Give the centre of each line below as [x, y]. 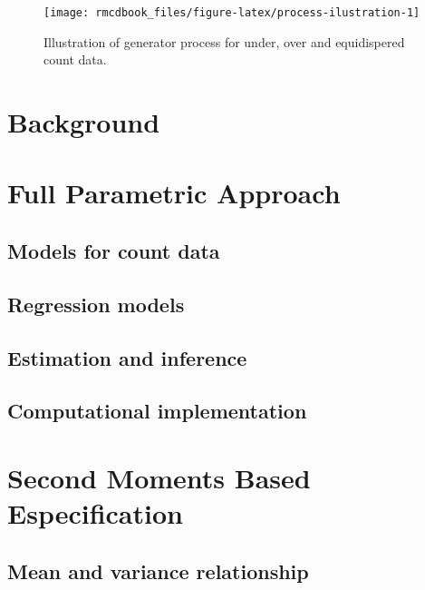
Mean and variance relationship [158, 570]
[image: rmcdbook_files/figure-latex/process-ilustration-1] [232, 13]
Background [84, 122]
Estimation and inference [127, 357]
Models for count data [114, 250]
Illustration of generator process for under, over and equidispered [224, 41]
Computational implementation [157, 411]
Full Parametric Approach [174, 193]
